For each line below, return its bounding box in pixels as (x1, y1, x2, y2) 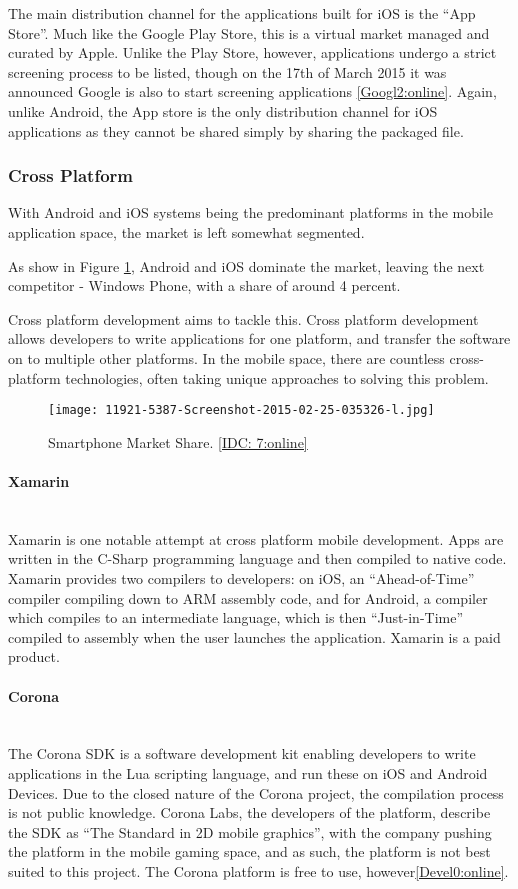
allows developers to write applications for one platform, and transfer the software (8, 328, 511, 349)
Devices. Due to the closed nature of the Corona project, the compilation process (8, 782, 504, 803)
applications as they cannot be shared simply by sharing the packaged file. (8, 120, 464, 141)
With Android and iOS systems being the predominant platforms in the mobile (8, 202, 494, 223)
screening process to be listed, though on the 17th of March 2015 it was (8, 61, 447, 82)
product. (8, 646, 60, 667)
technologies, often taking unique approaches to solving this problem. (65, 367, 489, 388)
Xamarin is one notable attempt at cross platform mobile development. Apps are (8, 528, 504, 549)
